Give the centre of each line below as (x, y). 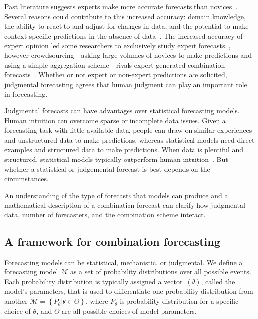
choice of (18, 310)
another (16, 301)
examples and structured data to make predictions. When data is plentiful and (124, 149)
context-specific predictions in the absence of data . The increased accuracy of (124, 35)
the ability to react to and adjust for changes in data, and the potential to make (127, 26)
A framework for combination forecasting (112, 241)
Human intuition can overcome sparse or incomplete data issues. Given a (115, 120)
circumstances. (27, 179)
